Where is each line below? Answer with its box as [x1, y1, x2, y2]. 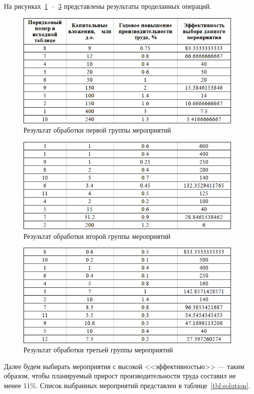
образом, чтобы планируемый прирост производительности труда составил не [4, 371, 236, 381]
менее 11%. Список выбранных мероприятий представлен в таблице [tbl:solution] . [4, 380, 251, 390]
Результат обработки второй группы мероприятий [23, 231, 171, 241]
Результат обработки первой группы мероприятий [23, 125, 171, 135]
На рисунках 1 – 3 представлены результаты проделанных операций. [4, 1, 212, 11]
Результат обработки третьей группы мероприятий [23, 345, 173, 355]
